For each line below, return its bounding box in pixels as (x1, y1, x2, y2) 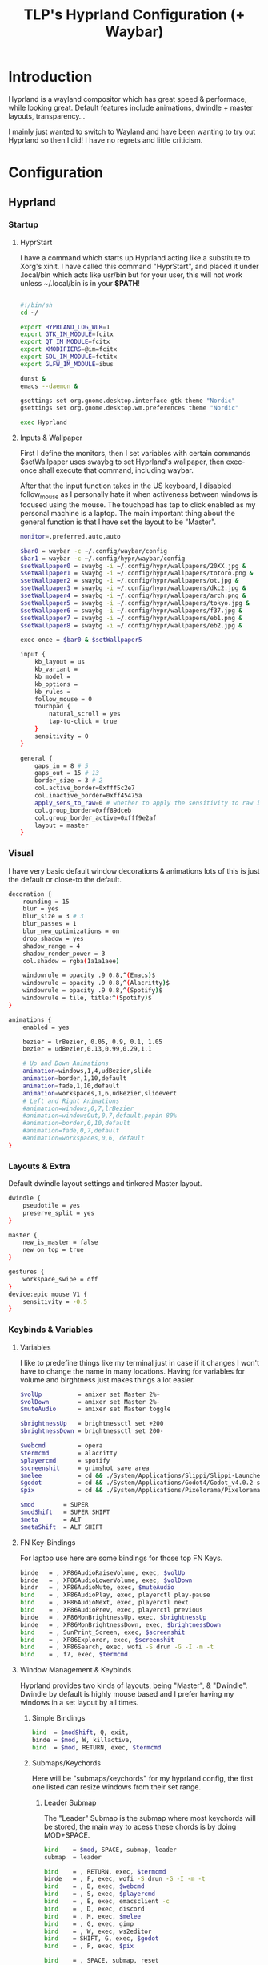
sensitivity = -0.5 (22, 1297, 88, 1305)
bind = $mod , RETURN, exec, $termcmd (31, 1743, 162, 1752)
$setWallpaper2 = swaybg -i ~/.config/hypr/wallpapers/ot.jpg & (19, 577, 239, 585)
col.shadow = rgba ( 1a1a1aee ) (22, 957, 120, 965)
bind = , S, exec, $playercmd (43, 1890, 156, 1898)
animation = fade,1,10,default (22, 1082, 120, 1090)
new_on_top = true (22, 1246, 84, 1254)
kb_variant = (34, 665, 78, 674)
